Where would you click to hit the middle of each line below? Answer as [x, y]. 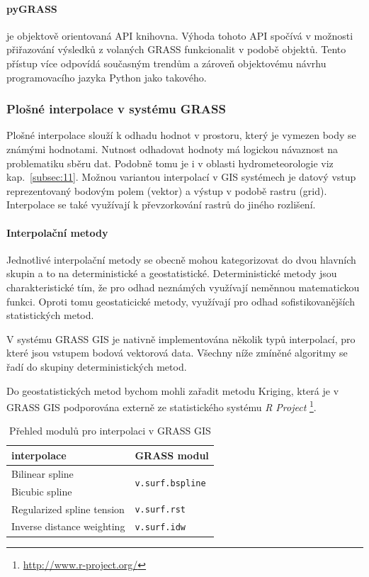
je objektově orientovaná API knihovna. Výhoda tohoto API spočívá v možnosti [180, 35]
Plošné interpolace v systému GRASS [116, 109]
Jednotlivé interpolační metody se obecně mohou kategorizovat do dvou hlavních [181, 259]
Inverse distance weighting [68, 526]
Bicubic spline [42, 491]
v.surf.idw [160, 528]
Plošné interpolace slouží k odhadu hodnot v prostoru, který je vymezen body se [181, 135]
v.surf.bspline [170, 484]
